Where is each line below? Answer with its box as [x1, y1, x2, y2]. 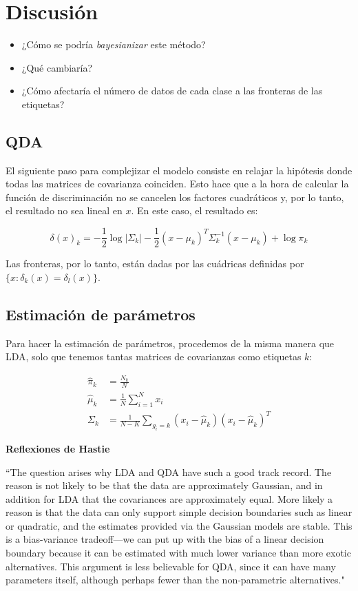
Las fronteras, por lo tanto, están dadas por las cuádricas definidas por [6, 256, 304, 271]
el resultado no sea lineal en [6, 203, 123, 218]
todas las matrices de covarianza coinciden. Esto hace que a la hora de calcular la [6, 176, 349, 191]
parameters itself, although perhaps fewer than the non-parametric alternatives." [6, 572, 345, 587]
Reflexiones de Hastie [6, 441, 110, 455]
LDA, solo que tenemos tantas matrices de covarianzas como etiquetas [6, 349, 302, 364]
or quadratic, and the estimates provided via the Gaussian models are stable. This [6, 518, 352, 532]
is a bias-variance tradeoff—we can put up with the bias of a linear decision [6, 532, 324, 546]
